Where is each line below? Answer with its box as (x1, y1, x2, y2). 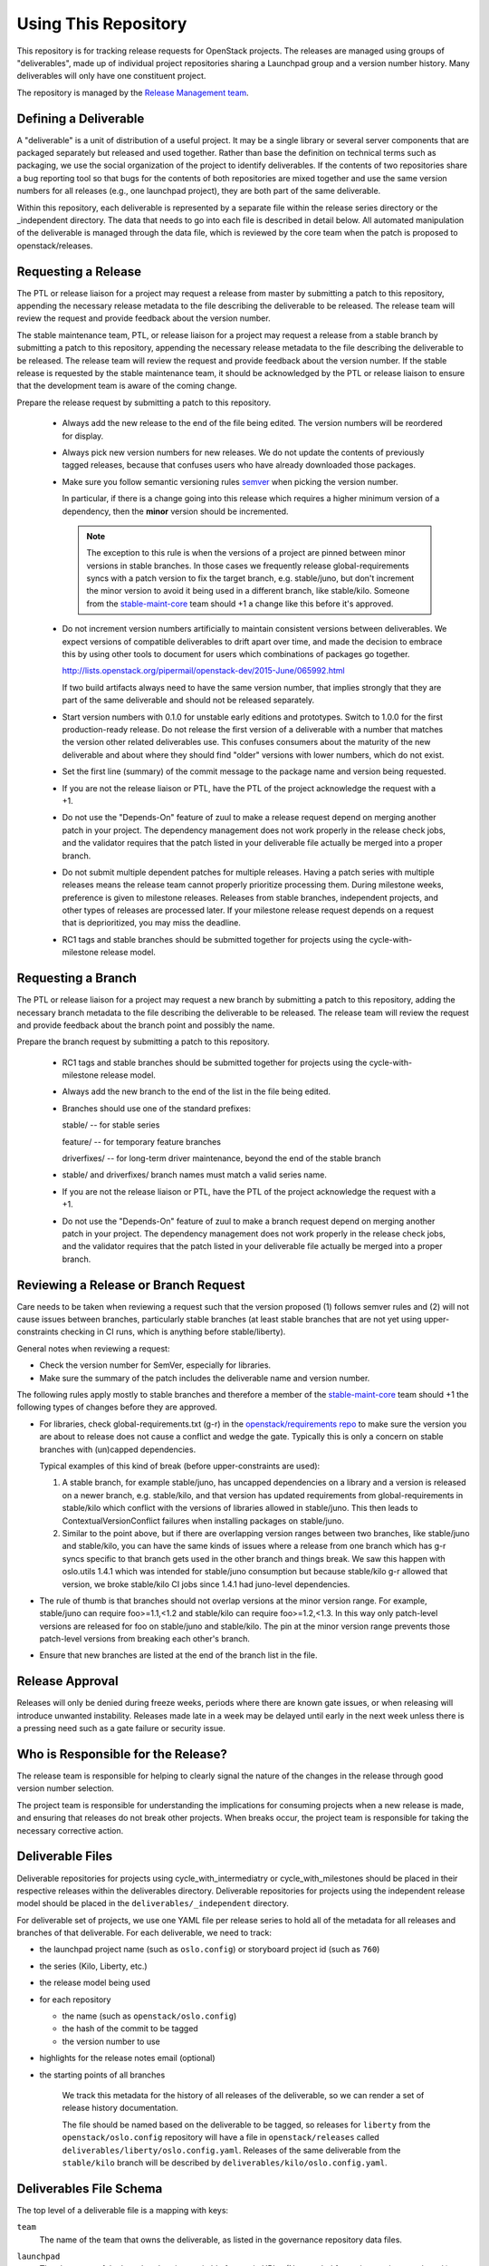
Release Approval (16, 1673, 119, 1690)
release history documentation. (62, 2103, 178, 2114)
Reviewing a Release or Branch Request (16, 1277, 245, 1293)
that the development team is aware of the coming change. (16, 381, 237, 392)
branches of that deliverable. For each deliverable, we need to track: (16, 1927, 272, 1939)
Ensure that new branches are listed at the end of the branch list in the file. (39, 1650, 318, 1661)
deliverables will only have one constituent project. (16, 71, 206, 82)
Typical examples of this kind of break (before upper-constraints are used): (39, 1460, 321, 1471)
